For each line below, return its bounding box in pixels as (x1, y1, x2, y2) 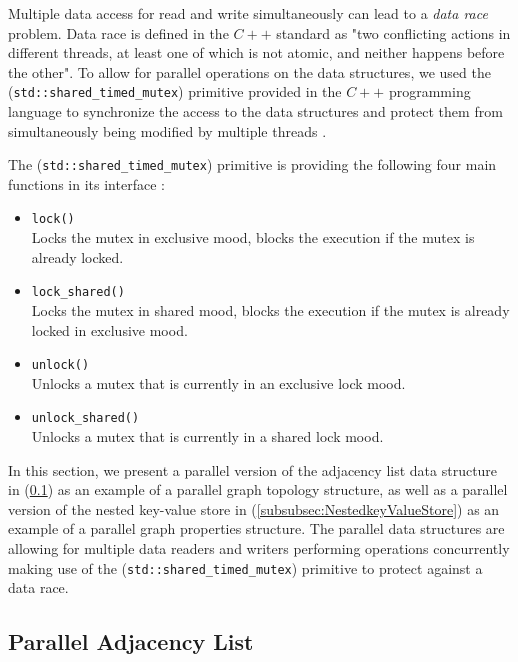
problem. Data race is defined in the (8, 22, 229, 43)
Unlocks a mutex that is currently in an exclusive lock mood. (31, 372, 406, 393)
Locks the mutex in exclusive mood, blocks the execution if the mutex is (31, 227, 475, 248)
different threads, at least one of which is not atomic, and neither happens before (8, 42, 505, 63)
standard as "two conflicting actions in (276, 22, 511, 43)
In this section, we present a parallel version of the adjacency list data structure (8, 459, 498, 480)
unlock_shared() (31, 411, 140, 426)
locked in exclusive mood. (31, 319, 188, 340)
